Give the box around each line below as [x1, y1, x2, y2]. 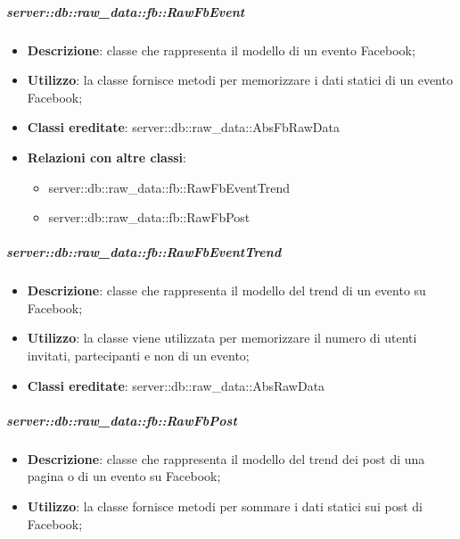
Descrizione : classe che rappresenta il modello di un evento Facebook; [27, 40, 415, 59]
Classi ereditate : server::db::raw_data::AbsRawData [27, 376, 325, 394]
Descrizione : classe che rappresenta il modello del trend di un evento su [27, 281, 426, 300]
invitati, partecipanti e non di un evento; [27, 346, 250, 365]
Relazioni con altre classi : [27, 147, 186, 166]
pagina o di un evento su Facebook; [27, 467, 221, 485]
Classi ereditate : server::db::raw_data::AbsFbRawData [27, 118, 341, 137]
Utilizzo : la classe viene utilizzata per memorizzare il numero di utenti [27, 328, 417, 347]
